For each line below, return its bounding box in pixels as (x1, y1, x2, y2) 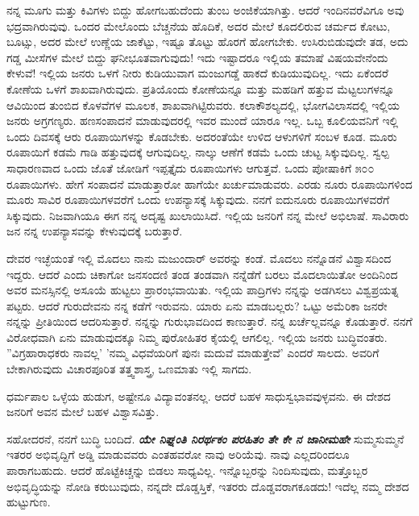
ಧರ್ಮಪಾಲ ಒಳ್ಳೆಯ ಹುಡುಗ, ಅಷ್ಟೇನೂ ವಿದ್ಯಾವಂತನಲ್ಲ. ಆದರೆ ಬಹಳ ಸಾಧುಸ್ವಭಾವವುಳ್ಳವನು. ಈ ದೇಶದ (6, 387, 391, 404)
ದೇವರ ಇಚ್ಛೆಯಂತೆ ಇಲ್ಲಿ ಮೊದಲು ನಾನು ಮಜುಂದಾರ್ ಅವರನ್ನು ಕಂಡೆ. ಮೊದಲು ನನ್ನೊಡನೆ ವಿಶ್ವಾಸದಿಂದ (6, 249, 392, 266)
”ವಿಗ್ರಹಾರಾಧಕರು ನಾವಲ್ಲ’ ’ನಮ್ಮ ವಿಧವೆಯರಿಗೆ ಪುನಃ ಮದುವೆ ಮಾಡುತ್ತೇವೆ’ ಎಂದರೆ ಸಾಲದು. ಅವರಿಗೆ (6, 344, 380, 361)
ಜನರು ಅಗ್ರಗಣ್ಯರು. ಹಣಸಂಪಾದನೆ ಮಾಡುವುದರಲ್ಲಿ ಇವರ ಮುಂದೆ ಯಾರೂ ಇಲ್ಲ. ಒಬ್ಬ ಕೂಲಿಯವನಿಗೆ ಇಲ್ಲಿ (6, 112, 399, 129)
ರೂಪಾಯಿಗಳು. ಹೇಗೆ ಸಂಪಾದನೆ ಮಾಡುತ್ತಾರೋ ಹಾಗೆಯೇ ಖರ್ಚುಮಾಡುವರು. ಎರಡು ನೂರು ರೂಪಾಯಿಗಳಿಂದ (6, 175, 413, 192)
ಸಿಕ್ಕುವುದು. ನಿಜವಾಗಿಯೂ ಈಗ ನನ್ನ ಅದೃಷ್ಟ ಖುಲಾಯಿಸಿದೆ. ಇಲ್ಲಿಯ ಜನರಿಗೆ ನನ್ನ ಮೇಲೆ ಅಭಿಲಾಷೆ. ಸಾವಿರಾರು (6, 206, 409, 223)
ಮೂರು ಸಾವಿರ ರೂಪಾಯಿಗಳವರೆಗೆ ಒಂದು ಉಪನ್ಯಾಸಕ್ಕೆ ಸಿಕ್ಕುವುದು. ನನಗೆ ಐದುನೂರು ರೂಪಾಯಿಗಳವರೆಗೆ (6, 191, 390, 208)
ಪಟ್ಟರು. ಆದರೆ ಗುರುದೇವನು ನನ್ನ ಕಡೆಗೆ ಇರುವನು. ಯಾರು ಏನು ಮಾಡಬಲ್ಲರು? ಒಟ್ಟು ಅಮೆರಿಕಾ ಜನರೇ (6, 297, 388, 314)
